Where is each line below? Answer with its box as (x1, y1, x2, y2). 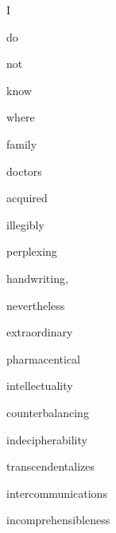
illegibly (6, 216, 44, 233)
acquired (6, 189, 48, 206)
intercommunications (6, 484, 107, 501)
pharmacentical (6, 350, 80, 367)
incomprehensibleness (6, 511, 110, 528)
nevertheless (6, 296, 65, 313)
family (6, 135, 37, 152)
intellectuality (6, 377, 73, 394)
